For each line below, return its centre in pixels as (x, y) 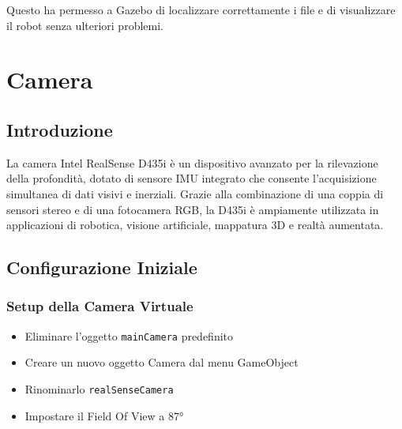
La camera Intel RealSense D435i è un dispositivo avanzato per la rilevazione (192, 162)
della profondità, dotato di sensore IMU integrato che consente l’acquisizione (192, 178)
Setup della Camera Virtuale (100, 306)
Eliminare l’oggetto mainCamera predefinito (129, 335)
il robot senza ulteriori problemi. (85, 25)
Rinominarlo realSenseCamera (99, 388)
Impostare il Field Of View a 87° (104, 415)
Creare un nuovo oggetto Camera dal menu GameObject (162, 362)
